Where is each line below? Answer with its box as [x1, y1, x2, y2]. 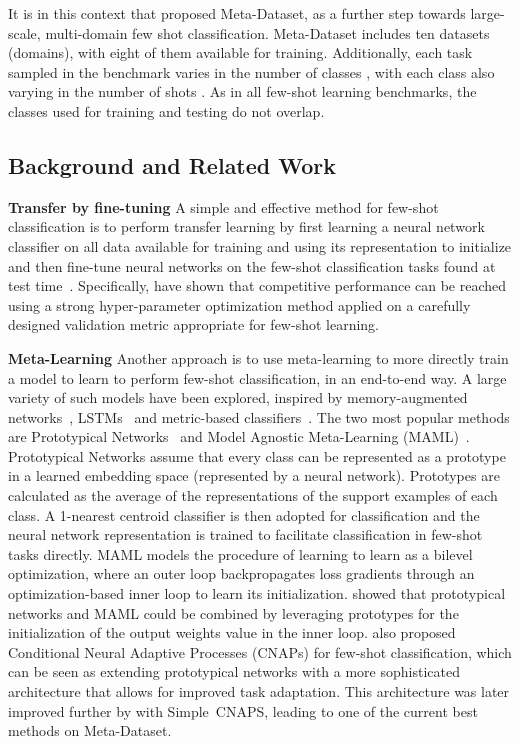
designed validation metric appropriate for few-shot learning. [8, 314, 379, 335]
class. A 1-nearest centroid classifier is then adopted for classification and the [8, 504, 480, 525]
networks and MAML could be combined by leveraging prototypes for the [8, 602, 459, 623]
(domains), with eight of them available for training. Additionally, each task [8, 42, 473, 63]
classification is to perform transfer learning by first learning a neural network [8, 216, 485, 237]
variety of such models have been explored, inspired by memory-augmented [8, 387, 468, 408]
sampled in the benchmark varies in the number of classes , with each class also [8, 61, 495, 82]
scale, [8, 22, 41, 43]
